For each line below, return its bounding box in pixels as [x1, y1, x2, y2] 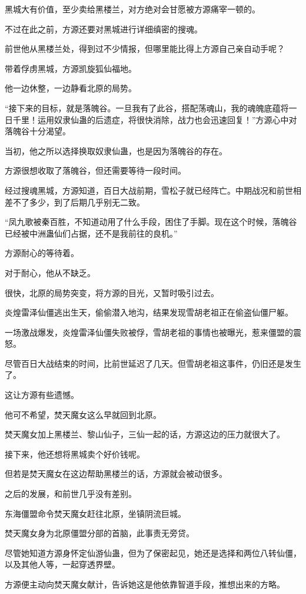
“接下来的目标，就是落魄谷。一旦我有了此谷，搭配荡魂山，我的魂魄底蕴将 [5, 101, 289, 114]
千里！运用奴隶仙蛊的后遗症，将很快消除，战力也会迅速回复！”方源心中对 [12, 113, 297, 125]
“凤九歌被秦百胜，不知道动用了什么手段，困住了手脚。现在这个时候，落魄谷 [5, 215, 297, 228]
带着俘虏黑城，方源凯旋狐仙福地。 [5, 62, 137, 74]
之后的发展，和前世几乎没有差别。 [5, 487, 137, 500]
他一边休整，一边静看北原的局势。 [5, 82, 137, 94]
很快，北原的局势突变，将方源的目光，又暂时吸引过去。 [5, 286, 219, 298]
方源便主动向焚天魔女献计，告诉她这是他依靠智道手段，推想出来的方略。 [5, 578, 285, 590]
